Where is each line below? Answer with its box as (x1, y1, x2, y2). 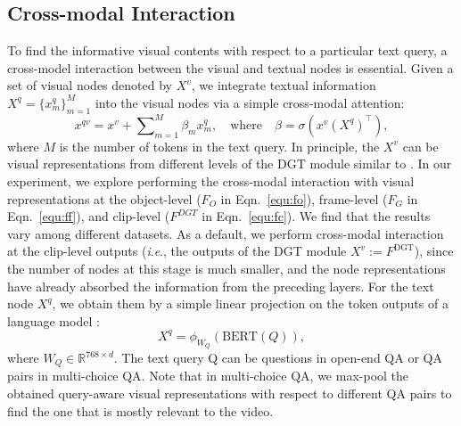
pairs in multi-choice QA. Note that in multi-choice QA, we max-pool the (7, 366, 409, 385)
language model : (7, 311, 100, 330)
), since (414, 242, 454, 260)
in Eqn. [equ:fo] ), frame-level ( (220, 189, 388, 208)
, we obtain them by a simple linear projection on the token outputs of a (52, 294, 449, 313)
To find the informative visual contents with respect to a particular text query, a (7, 41, 448, 60)
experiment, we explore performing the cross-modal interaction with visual (7, 171, 415, 190)
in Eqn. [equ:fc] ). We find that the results (202, 207, 431, 225)
